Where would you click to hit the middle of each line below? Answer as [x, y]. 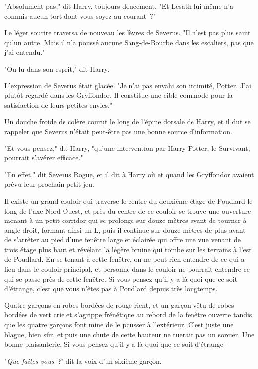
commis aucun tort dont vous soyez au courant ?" [80, 16]
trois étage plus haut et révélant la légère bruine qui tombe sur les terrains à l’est [128, 249]
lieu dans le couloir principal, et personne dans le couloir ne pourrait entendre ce [127, 269]
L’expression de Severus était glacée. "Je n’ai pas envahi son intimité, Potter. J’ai [128, 85]
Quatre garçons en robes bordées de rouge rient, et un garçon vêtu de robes [119, 305]
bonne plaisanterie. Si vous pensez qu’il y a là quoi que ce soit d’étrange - [116, 344]
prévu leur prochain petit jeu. [49, 184]
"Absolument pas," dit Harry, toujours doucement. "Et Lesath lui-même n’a [119, 6]
